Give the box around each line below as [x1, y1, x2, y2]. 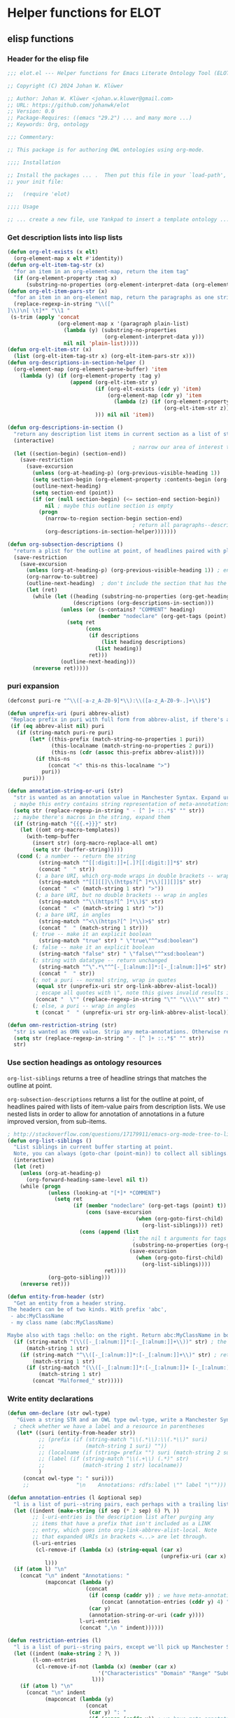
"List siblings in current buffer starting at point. [13, 1143, 173, 1150]
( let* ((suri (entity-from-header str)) [16, 1429, 136, 1436]
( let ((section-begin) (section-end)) [13, 450, 127, 457]
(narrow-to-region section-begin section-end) [44, 515, 183, 523]
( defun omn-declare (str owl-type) [7, 1410, 111, 1417]
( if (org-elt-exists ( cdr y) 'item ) [94, 385, 201, 392]
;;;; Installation [7, 159, 61, 166]
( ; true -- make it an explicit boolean [32, 930, 152, 938]
